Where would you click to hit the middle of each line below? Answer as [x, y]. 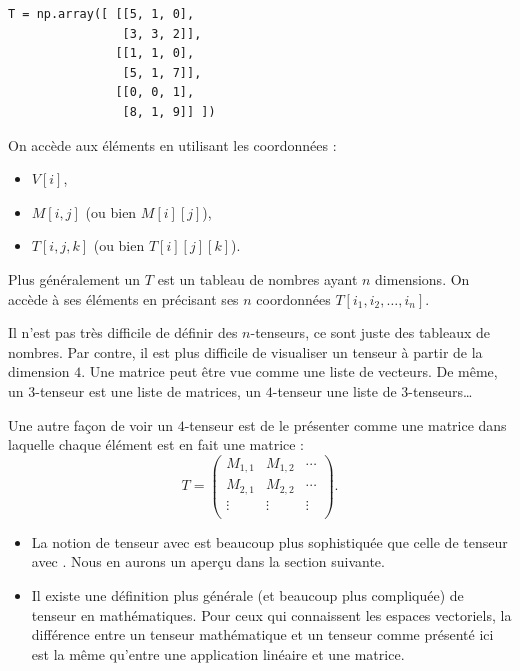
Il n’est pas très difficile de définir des [123, 332]
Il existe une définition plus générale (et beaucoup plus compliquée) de [247, 594]
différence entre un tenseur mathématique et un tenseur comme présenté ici [262, 634]
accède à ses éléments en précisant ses [123, 298]
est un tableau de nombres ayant [257, 278]
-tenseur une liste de [334, 390]
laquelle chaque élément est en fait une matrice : [156, 444]
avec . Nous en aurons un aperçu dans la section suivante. [208, 561]
